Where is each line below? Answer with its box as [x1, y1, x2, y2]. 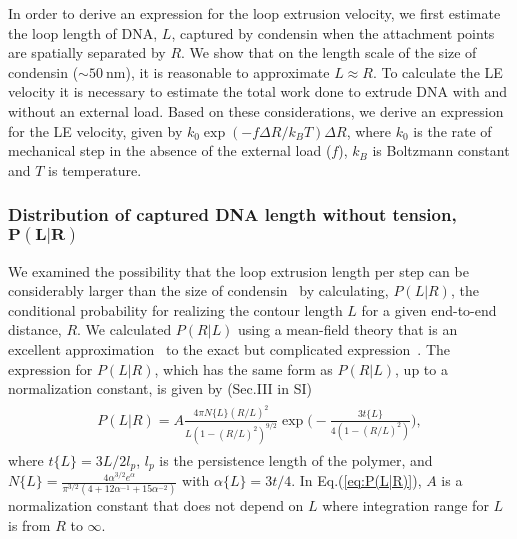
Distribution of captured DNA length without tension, [8, 202, 457, 227]
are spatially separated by [8, 42, 166, 63]
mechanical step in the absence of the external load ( [8, 140, 332, 161]
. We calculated [77, 319, 172, 340]
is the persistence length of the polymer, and [159, 449, 433, 470]
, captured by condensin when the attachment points [171, 22, 495, 43]
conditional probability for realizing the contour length [8, 299, 343, 320]
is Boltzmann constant [372, 140, 510, 161]
